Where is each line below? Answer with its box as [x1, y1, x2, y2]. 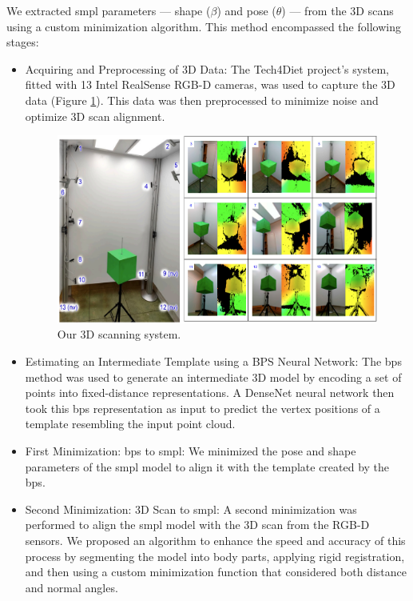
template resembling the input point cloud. [25, 415, 236, 432]
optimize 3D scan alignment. [25, 107, 165, 124]
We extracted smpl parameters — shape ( [6, 2, 211, 18]
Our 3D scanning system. [57, 326, 181, 343]
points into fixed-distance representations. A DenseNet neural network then [25, 384, 395, 401]
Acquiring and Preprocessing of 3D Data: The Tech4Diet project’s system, [25, 60, 389, 77]
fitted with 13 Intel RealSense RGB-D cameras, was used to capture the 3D [25, 76, 395, 93]
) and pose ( [216, 2, 276, 18]
